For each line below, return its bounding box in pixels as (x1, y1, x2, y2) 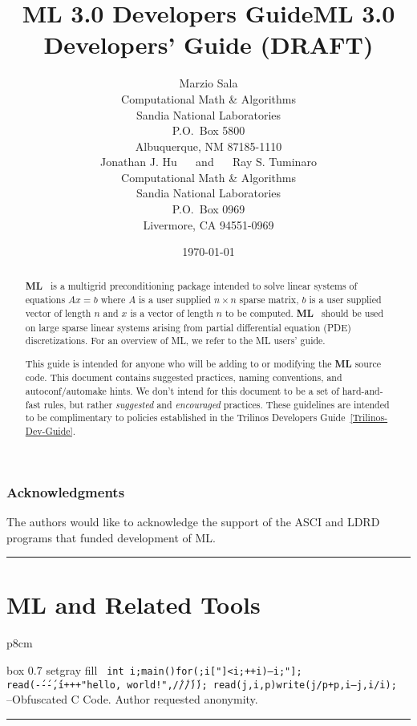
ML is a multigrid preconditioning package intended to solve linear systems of (25, 278, 358, 293)
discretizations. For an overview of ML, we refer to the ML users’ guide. (25, 334, 326, 347)
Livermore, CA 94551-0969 (143, 216, 274, 233)
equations (25, 293, 66, 306)
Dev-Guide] (25, 424, 73, 438)
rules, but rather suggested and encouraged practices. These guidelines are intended (43, 397, 390, 411)
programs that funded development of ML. (6, 529, 216, 546)
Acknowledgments (6, 481, 125, 501)
